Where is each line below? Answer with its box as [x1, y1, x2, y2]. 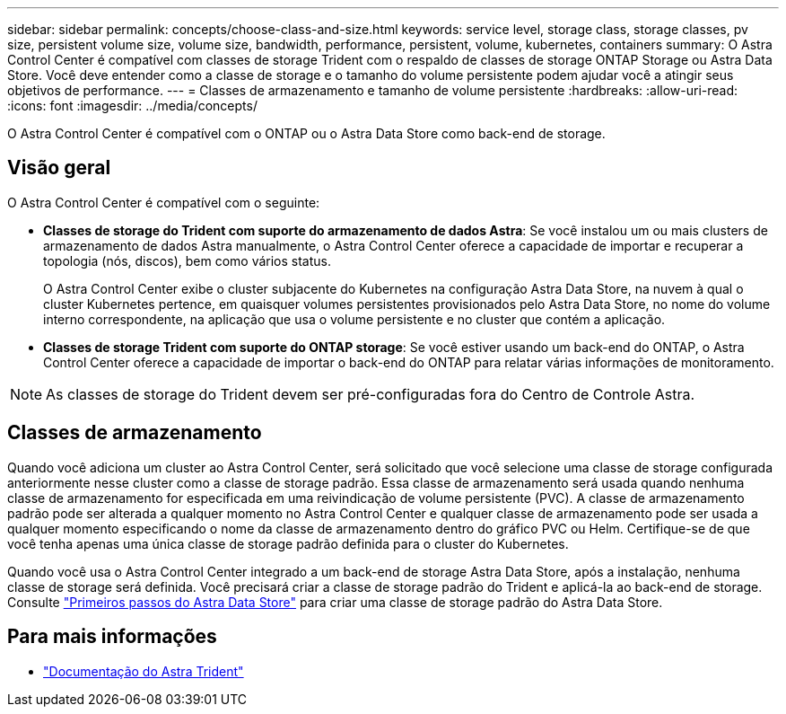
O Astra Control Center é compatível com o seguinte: [7, 194, 320, 210]
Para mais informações [7, 625, 217, 648]
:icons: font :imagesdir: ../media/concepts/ [7, 98, 258, 113]
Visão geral [7, 156, 111, 180]
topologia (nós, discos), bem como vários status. [43, 252, 331, 269]
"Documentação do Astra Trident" [43, 663, 244, 679]
